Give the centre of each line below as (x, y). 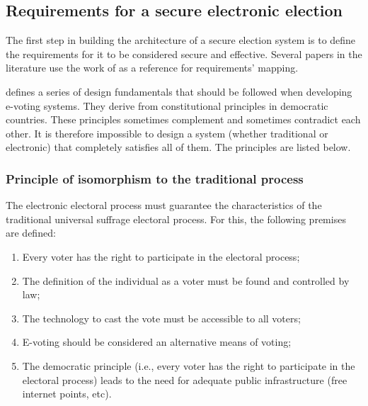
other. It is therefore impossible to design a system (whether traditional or (167, 133)
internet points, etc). (67, 394)
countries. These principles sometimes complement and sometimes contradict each (183, 119)
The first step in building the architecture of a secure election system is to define (181, 40)
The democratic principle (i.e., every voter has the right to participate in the (189, 365)
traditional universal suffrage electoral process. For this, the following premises (176, 219)
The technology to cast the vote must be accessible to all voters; (161, 318)
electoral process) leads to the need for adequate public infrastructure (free (185, 379)
